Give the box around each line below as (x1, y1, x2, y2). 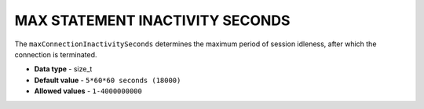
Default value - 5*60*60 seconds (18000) (34, 75, 181, 85)
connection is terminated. (14, 49, 97, 59)
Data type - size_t (34, 64, 93, 74)
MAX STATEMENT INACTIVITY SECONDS (14, 12, 291, 29)
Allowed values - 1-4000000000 (34, 86, 143, 96)
